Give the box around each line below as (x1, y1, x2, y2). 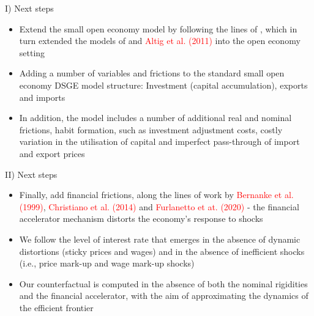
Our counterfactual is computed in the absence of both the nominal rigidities (19, 277, 308, 290)
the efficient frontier (19, 301, 94, 314)
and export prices (19, 147, 85, 160)
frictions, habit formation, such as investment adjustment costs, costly (19, 123, 283, 136)
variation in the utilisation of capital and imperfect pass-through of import (19, 135, 300, 148)
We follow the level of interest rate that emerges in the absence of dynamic (19, 232, 301, 245)
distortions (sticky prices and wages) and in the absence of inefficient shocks (19, 244, 305, 257)
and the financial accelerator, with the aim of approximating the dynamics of (19, 289, 308, 302)
